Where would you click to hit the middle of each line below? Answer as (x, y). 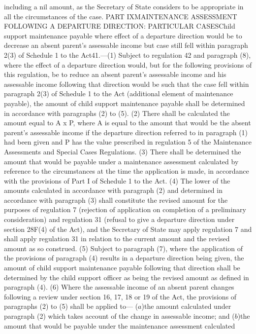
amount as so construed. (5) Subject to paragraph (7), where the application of (123, 248)
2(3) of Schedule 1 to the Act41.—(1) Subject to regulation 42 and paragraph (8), (128, 55)
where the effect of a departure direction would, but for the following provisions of (128, 64)
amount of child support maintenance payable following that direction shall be (122, 268)
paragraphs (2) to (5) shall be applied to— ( (71, 306)
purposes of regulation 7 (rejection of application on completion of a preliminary (125, 209)
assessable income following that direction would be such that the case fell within (127, 84)
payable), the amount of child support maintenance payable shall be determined (125, 103)
